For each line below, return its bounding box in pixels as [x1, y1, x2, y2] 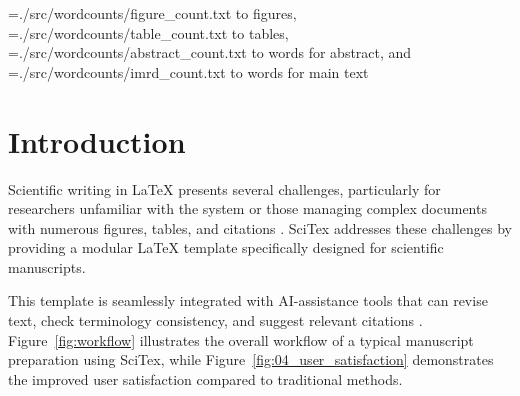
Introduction [8, 120, 186, 161]
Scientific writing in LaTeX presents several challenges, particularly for [8, 178, 441, 199]
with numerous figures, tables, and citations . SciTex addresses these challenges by [8, 217, 513, 238]
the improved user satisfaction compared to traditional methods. [8, 368, 403, 389]
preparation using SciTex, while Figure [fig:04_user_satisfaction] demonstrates [8, 349, 494, 370]
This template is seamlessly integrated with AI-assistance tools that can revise [8, 290, 488, 311]
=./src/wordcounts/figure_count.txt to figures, [8, 3, 297, 23]
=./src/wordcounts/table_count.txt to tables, [8, 22, 289, 43]
